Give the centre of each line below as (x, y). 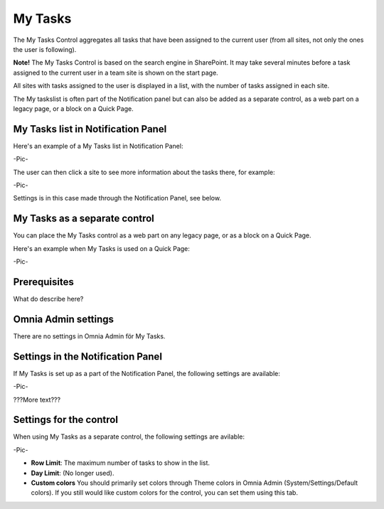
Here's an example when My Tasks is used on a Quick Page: (101, 248)
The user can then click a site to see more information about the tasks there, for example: (144, 172)
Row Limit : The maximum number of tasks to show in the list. (120, 463)
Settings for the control (66, 420)
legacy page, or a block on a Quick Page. (74, 108)
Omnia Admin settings (63, 319)
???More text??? (37, 400)
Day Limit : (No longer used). (73, 473)
